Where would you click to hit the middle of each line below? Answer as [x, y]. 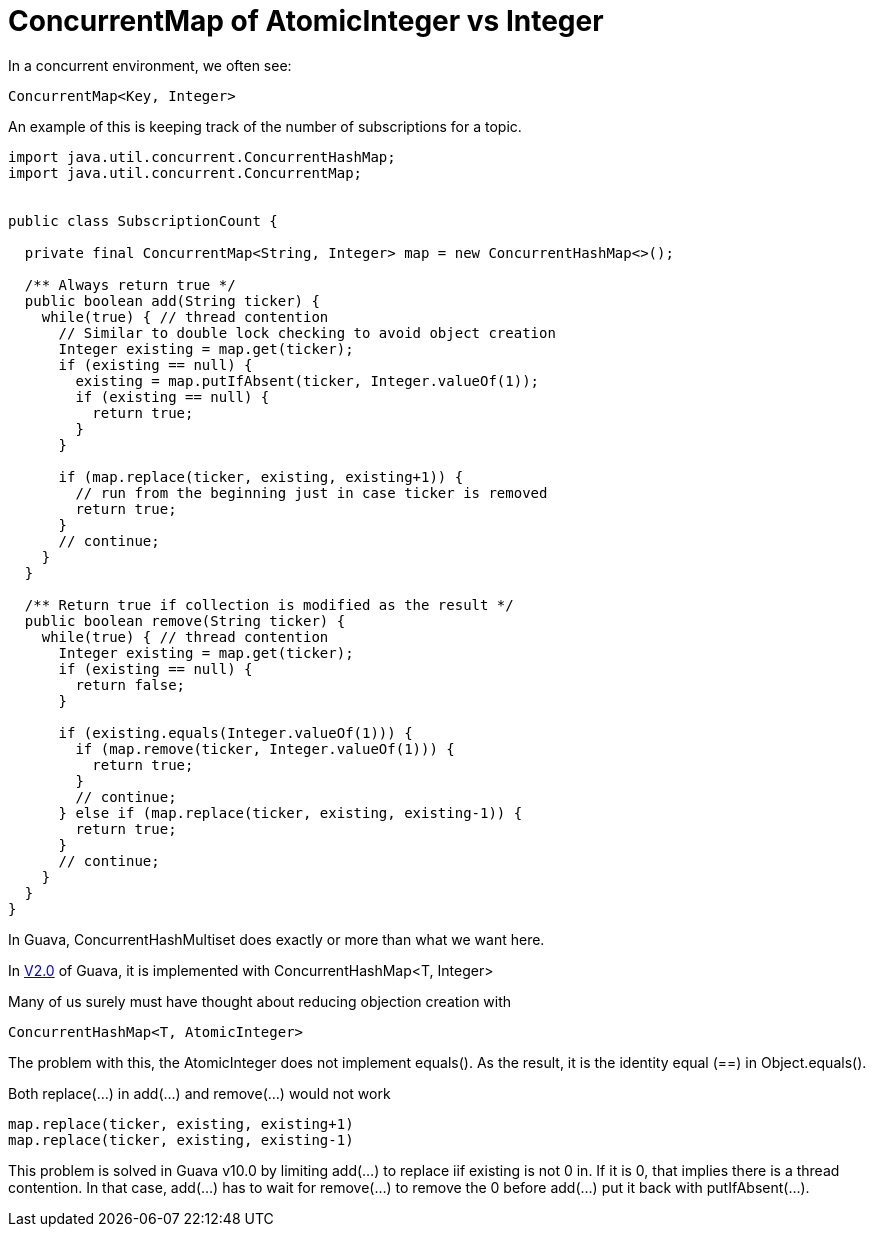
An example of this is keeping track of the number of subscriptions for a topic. [265, 126]
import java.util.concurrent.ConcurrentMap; [185, 172]
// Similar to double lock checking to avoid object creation [307, 332]
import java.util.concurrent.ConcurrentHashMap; [202, 156]
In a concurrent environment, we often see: [150, 65]
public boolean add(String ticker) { [172, 300]
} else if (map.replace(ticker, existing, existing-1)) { [290, 812]
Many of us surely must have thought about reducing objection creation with [260, 1001]
